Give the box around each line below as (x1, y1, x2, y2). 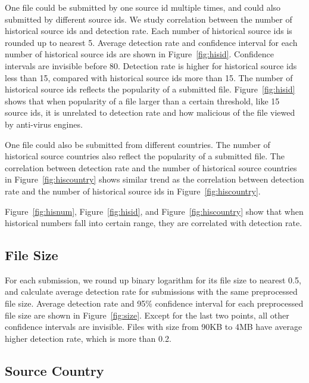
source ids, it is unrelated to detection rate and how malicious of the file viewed (5, 106, 295, 119)
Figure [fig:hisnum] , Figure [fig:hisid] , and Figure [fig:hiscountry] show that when (5, 205, 304, 217)
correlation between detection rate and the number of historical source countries (5, 161, 297, 174)
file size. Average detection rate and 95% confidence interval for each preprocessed (5, 297, 304, 310)
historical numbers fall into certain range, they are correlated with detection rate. (5, 217, 302, 229)
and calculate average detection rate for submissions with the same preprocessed (5, 285, 298, 298)
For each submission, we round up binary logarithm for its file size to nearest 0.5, (5, 273, 301, 286)
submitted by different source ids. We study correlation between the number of (5, 13, 292, 25)
